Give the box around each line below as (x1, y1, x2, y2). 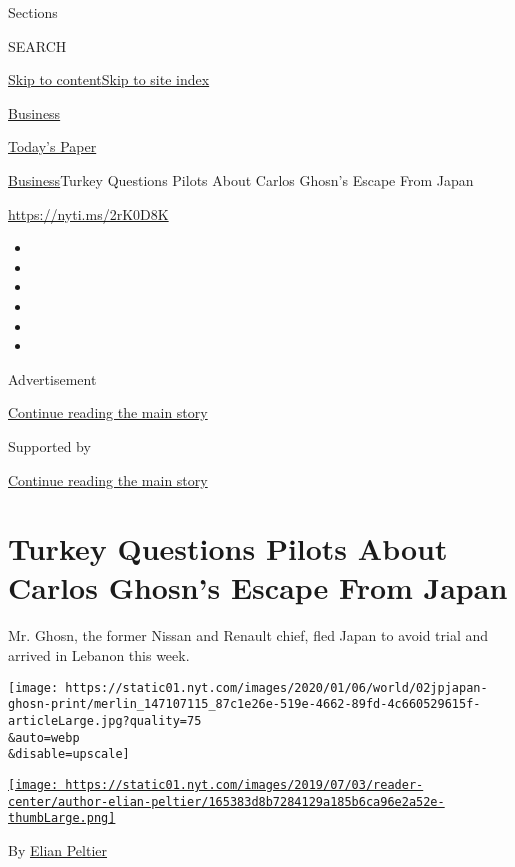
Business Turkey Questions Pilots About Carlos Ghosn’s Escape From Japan (8, 169, 474, 190)
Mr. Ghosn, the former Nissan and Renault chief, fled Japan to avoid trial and (8, 625, 489, 646)
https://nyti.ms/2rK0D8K (8, 203, 169, 224)
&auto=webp (8, 730, 80, 745)
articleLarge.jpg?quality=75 (8, 713, 202, 728)
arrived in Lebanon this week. (8, 645, 190, 665)
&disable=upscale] (8, 747, 130, 762)
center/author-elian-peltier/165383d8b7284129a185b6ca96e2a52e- (8, 794, 445, 809)
